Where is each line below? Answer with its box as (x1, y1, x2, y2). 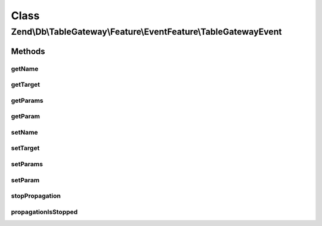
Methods (11, 46, 45, 56)
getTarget (11, 81, 41, 89)
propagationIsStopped (11, 207, 78, 216)
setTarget (11, 144, 40, 152)
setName (11, 128, 38, 136)
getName (11, 65, 39, 73)
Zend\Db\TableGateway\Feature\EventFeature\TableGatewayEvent (11, 26, 283, 37)
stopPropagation (11, 192, 61, 200)
